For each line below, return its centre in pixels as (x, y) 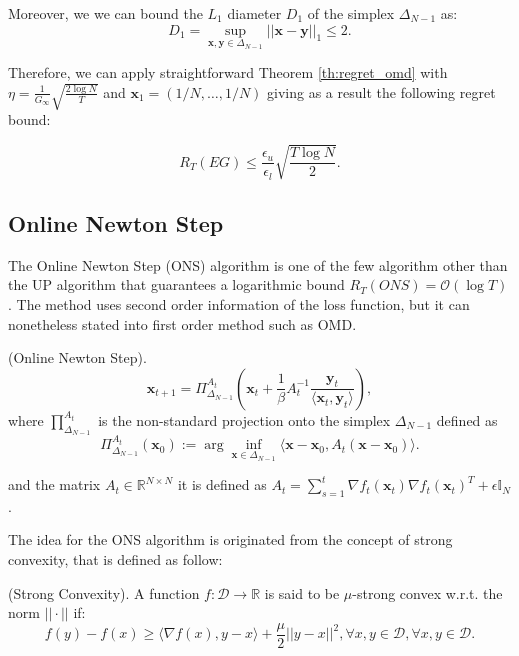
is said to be (302, 592)
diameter (254, 13)
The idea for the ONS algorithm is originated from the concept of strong (230, 539)
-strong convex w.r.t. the (427, 592)
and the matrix (54, 484)
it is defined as (222, 484)
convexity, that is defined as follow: (115, 559)
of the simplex (351, 13)
